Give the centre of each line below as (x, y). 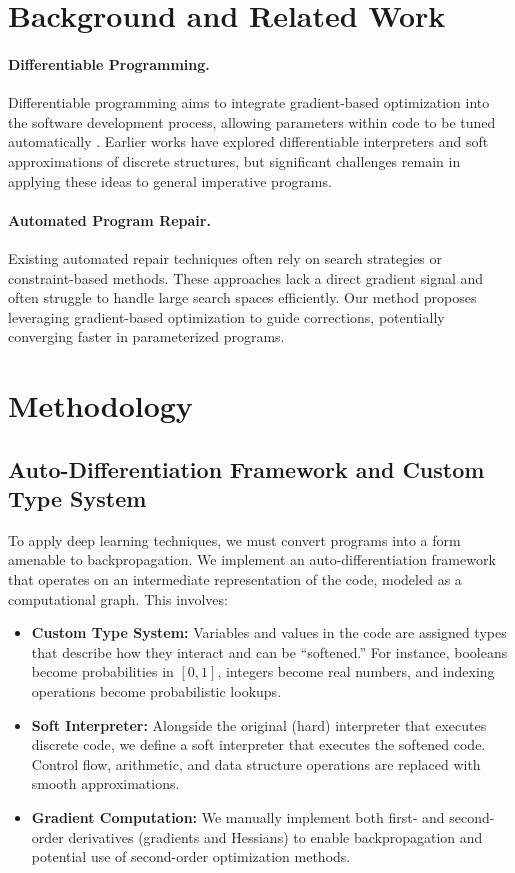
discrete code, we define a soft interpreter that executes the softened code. (258, 744)
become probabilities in (102, 671)
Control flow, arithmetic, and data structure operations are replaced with (256, 763)
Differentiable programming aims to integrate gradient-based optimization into (249, 102)
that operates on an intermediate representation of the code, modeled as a (235, 579)
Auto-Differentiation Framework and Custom (246, 468)
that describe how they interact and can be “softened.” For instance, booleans (269, 651)
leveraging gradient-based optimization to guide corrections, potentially (226, 316)
